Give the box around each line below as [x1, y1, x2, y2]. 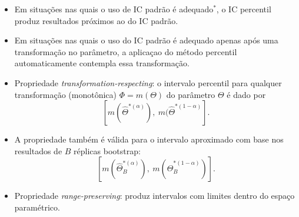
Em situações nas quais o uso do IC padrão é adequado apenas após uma [14, 34, 278, 46]
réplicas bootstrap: [74, 144, 141, 157]
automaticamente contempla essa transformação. [14, 57, 190, 69]
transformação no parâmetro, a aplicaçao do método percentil [14, 45, 237, 57]
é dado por [227, 88, 266, 100]
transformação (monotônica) [14, 88, 117, 100]
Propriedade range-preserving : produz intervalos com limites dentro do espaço [14, 189, 295, 202]
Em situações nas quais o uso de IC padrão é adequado [14, 3, 214, 15]
